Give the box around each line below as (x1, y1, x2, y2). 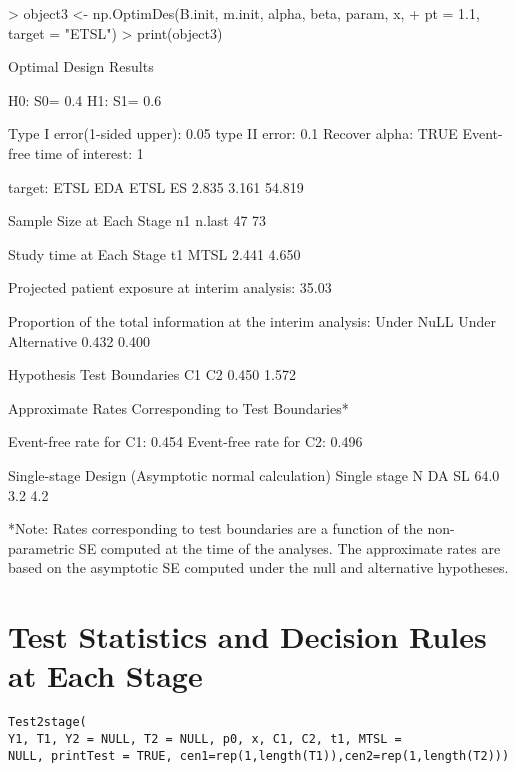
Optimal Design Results (8, 56, 154, 77)
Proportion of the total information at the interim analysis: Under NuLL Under (8, 310, 496, 331)
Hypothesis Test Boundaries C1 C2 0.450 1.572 (8, 364, 296, 385)
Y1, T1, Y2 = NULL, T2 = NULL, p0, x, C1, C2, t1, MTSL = (8, 731, 402, 746)
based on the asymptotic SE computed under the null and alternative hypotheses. (8, 557, 509, 578)
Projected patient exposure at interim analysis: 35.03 (8, 277, 332, 298)
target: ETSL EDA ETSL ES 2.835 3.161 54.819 (8, 176, 304, 197)
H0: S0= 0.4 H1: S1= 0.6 (8, 89, 162, 110)
